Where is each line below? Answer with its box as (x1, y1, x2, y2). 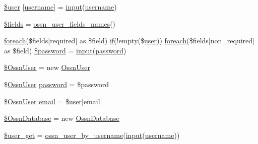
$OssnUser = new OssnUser (4, 62, 90, 73)
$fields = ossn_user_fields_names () (4, 18, 116, 29)
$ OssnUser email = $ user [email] (4, 96, 102, 106)
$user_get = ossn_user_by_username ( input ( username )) (4, 129, 180, 140)
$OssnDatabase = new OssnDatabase (4, 113, 119, 123)
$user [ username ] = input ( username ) (4, 2, 117, 12)
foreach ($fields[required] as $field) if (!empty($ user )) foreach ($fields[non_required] (4, 35, 254, 46)
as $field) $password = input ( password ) (4, 45, 126, 55)
